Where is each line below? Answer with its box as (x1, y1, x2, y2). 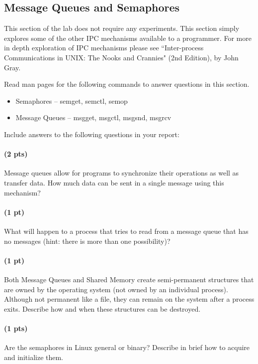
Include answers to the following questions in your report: (4, 129, 179, 139)
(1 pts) (4, 323, 28, 333)
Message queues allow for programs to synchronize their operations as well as (4, 168, 239, 178)
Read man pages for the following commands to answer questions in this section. (4, 79, 250, 89)
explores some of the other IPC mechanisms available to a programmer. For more (4, 32, 252, 43)
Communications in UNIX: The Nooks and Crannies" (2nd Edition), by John (4, 52, 239, 62)
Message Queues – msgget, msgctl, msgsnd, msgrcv (15, 112, 172, 123)
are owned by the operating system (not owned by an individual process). (4, 284, 228, 294)
